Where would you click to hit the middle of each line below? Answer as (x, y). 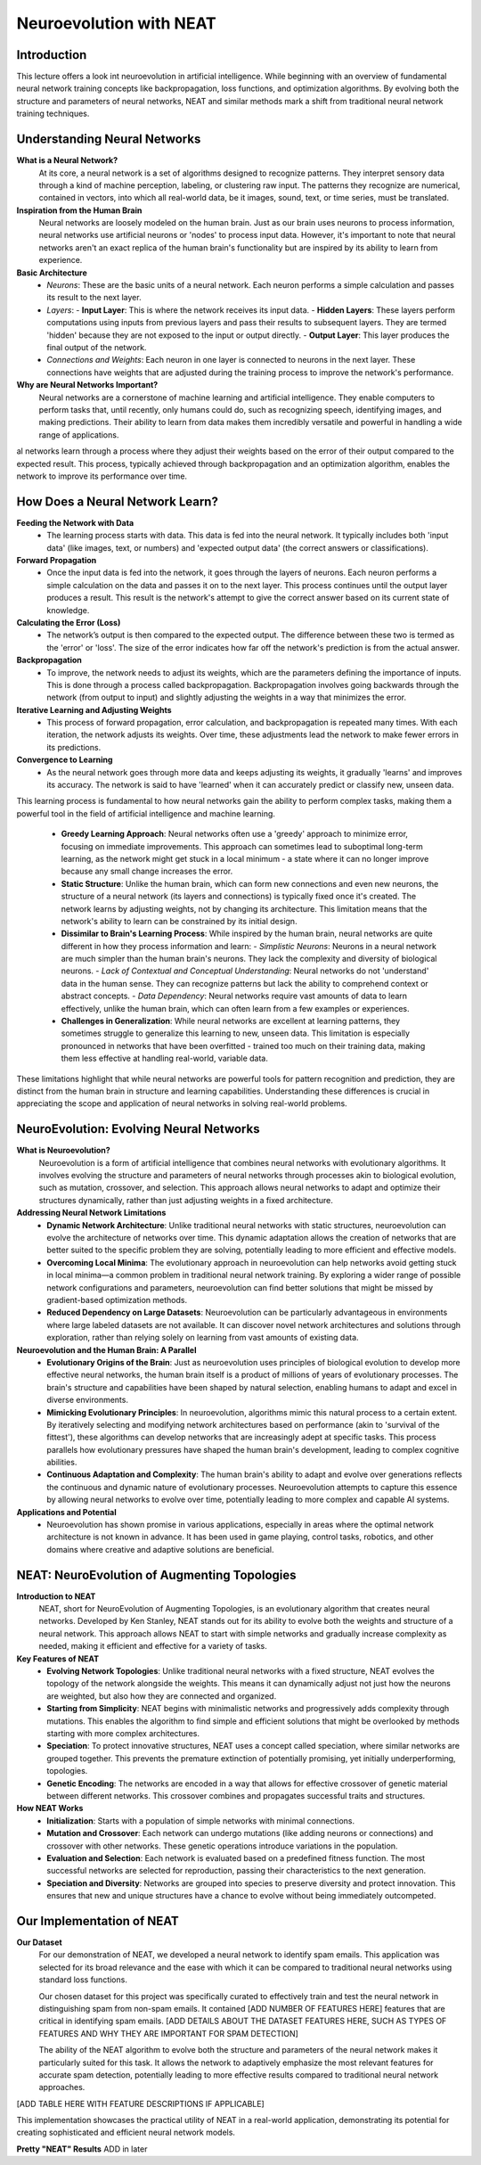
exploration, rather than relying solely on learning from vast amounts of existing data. (203, 1338)
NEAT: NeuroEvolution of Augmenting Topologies (157, 1575)
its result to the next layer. (94, 298)
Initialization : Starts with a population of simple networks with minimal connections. (201, 1821)
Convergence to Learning (65, 760)
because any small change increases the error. (147, 871)
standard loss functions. (83, 1980)
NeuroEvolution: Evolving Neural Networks (138, 1129)
